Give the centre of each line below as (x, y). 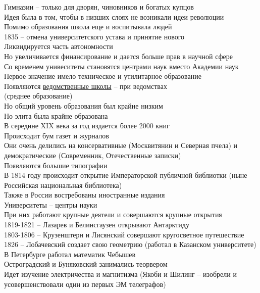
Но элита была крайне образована (56, 115)
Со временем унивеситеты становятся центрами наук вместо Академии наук (121, 66)
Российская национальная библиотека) (63, 185)
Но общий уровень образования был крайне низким (84, 105)
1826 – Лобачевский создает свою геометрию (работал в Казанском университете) (130, 244)
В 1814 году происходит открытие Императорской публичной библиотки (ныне (126, 175)
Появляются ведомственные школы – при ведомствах (86, 86)
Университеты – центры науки (51, 204)
